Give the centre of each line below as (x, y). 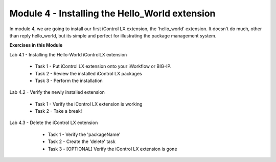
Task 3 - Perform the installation (69, 80)
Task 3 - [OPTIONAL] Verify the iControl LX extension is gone (112, 149)
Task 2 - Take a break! (59, 111)
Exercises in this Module (36, 45)
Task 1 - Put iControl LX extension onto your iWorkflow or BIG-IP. (103, 66)
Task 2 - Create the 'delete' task (82, 141)
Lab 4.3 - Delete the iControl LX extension (54, 123)
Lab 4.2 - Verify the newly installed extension (57, 92)
